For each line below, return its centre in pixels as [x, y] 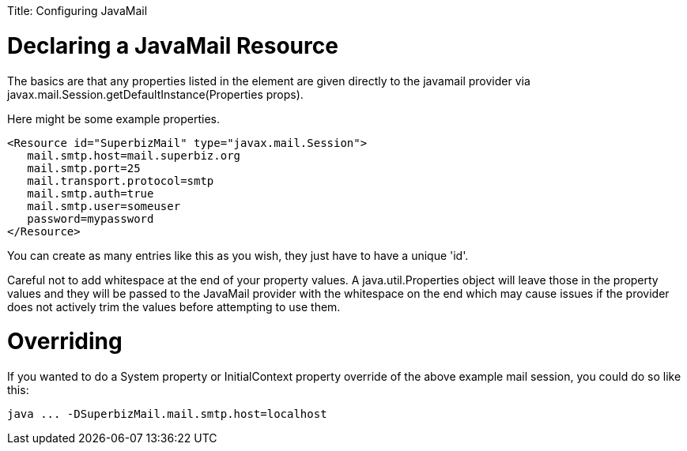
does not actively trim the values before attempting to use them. [174, 306]
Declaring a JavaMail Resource [173, 45]
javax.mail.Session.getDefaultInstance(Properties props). [155, 94]
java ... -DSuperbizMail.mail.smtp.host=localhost [167, 414]
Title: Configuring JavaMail [77, 11]
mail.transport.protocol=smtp [121, 180]
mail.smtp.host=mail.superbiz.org [134, 155]
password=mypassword [91, 218]
